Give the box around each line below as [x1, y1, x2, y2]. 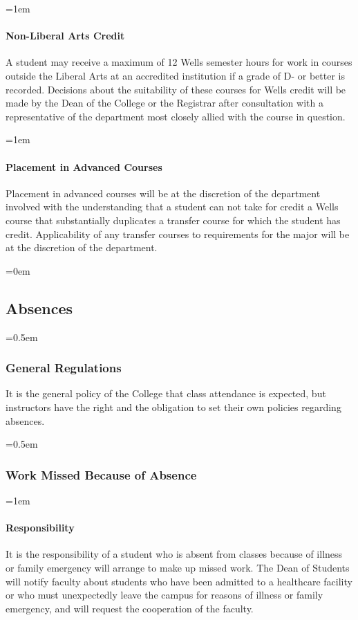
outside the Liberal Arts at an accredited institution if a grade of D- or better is [6, 68, 345, 82]
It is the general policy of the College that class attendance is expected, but [6, 386, 326, 401]
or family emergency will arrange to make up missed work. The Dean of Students [6, 560, 350, 574]
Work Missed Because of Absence [6, 466, 197, 483]
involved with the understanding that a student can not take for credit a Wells [6, 199, 339, 214]
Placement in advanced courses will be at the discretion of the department [6, 185, 321, 200]
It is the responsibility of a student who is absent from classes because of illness [6, 547, 343, 561]
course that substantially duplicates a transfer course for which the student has [6, 212, 341, 227]
